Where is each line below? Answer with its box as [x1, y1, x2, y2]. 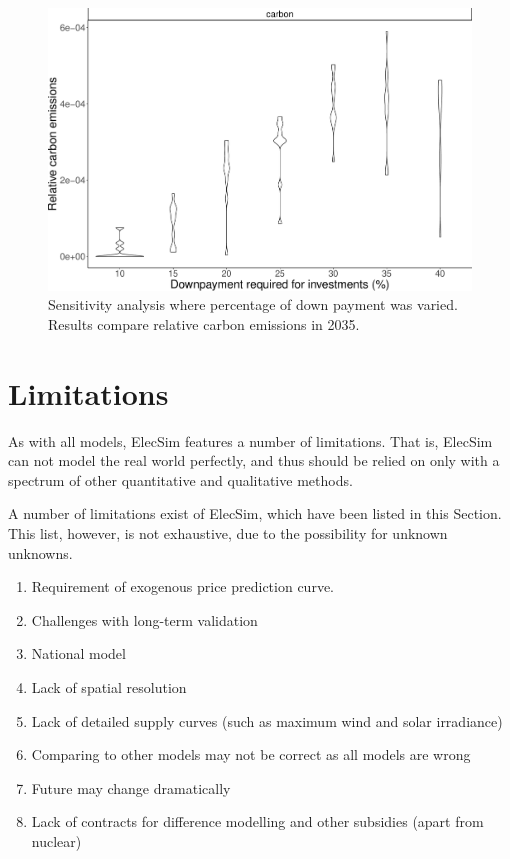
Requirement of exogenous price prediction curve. [31, 576, 334, 597]
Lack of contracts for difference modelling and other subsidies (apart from [31, 811, 484, 832]
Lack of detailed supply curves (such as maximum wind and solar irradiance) [31, 710, 503, 731]
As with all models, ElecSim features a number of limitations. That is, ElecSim [8, 430, 493, 451]
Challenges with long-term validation [31, 609, 258, 630]
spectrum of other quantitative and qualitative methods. [8, 469, 353, 490]
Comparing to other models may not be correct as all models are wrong [31, 744, 471, 765]
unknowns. [8, 542, 73, 563]
